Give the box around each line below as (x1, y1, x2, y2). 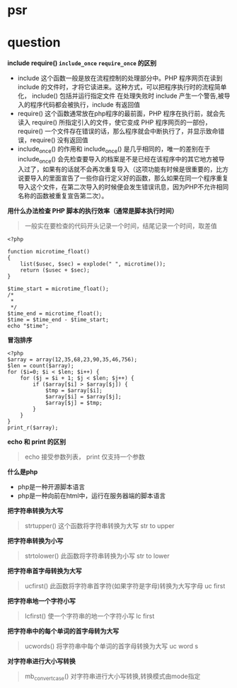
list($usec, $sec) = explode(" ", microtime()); (20, 260, 166, 268)
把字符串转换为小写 (7, 537, 64, 545)
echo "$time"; (7, 322, 50, 329)
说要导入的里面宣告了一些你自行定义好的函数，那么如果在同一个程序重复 (17, 173, 229, 182)
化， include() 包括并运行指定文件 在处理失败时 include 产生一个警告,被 (17, 91, 224, 101)
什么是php (7, 467, 38, 476)
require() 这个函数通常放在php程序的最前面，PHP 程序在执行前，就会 (17, 109, 219, 118)
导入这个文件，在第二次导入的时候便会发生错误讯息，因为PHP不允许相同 (17, 183, 229, 191)
